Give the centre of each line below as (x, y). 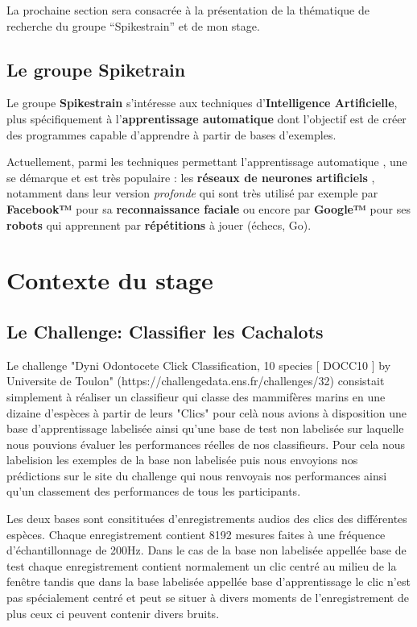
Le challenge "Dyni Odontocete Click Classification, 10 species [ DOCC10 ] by (199, 365)
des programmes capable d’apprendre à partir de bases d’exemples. (171, 134)
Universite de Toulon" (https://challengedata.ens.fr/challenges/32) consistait (196, 381)
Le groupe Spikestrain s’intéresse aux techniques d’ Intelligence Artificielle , (202, 103)
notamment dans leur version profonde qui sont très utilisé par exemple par (192, 193)
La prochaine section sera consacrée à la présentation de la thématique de (188, 10)
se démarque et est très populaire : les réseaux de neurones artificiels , (191, 177)
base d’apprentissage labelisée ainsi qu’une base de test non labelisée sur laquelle (205, 428)
